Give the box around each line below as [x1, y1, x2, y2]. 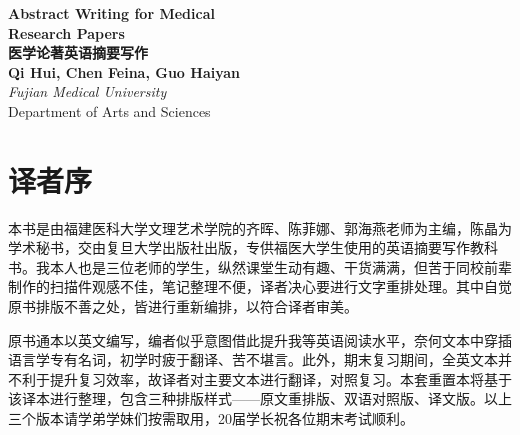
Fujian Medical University [8, 81, 167, 102]
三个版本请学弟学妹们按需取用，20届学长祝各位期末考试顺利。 [8, 408, 414, 429]
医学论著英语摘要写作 [8, 42, 148, 63]
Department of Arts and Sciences [8, 100, 211, 121]
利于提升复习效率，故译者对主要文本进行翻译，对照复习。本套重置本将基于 [21, 368, 512, 389]
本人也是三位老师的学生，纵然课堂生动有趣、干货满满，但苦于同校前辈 [49, 256, 512, 277]
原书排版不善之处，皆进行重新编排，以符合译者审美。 [8, 296, 358, 317]
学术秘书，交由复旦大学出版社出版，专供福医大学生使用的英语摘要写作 [8, 237, 470, 258]
